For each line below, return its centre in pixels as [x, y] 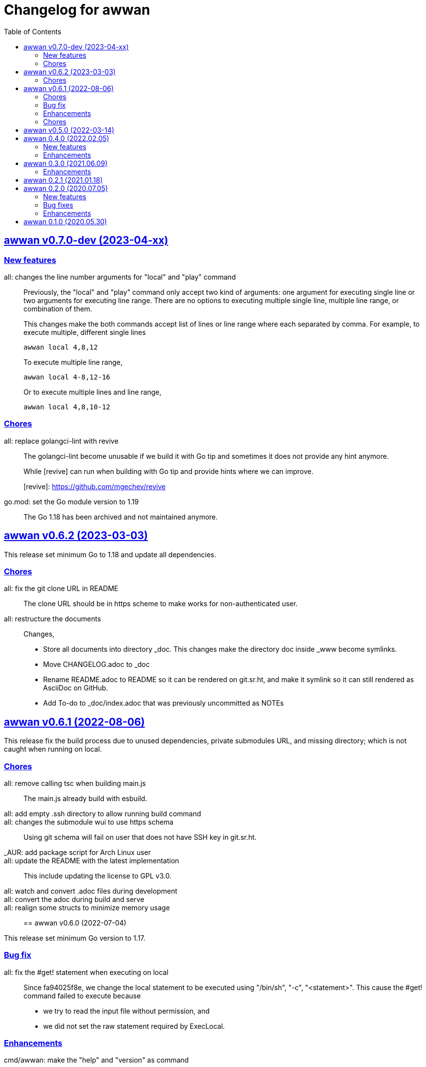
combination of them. [58, 308]
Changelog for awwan [77, 10]
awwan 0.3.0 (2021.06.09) [66, 163]
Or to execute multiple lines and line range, [93, 392]
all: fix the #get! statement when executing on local [86, 972]
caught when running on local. [53, 749]
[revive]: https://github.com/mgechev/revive [95, 486]
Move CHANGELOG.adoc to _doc [96, 664]
